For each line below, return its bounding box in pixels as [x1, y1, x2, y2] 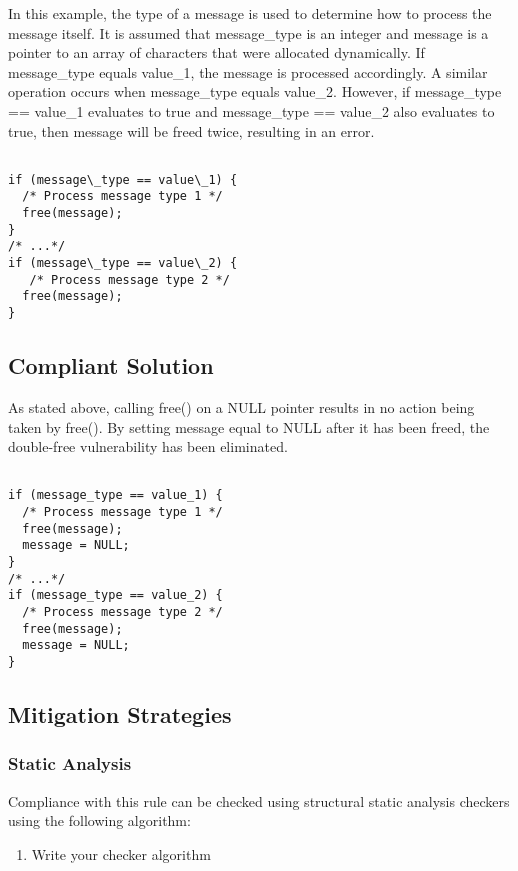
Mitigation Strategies [8, 698, 232, 729]
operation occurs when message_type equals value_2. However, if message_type [8, 81, 502, 102]
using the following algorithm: [8, 810, 191, 831]
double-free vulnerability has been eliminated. [8, 436, 288, 457]
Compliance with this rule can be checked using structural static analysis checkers [8, 790, 510, 811]
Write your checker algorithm [31, 843, 211, 864]
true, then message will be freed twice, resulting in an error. [8, 120, 375, 141]
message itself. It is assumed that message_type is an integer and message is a [8, 22, 489, 43]
